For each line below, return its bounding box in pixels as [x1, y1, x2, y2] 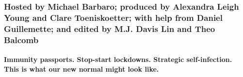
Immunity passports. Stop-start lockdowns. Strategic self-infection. [4, 54, 232, 64]
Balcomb [4, 33, 39, 46]
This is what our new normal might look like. [4, 63, 159, 74]
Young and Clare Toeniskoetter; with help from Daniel [4, 11, 223, 23]
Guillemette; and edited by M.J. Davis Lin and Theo [4, 22, 215, 34]
